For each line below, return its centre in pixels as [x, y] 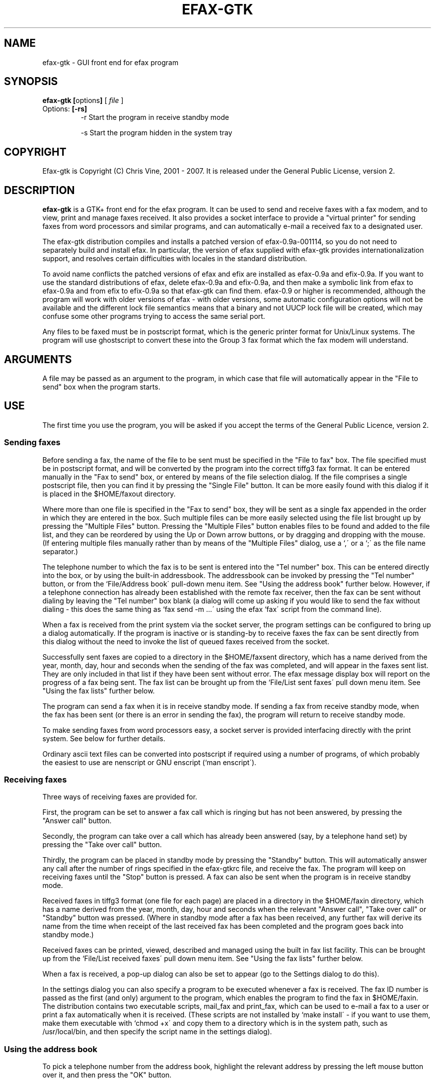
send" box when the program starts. [101, 387]
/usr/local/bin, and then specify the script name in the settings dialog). [157, 1032]
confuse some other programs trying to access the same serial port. [154, 316]
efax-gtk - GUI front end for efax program [110, 62]
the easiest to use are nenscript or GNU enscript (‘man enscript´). [149, 762]
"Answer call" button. [77, 821]
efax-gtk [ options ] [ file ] [83, 100]
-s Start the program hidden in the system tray [156, 133]
